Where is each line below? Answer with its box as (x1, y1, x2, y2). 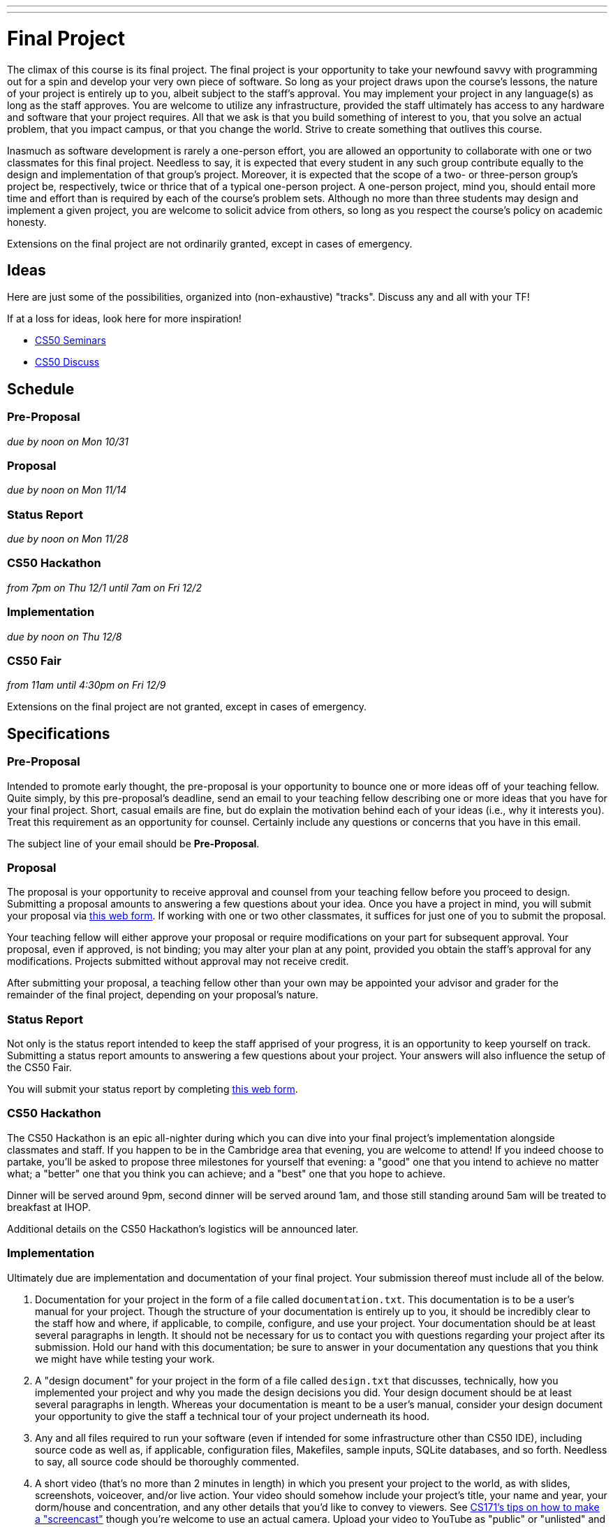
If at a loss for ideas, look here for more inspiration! (7, 313, 242, 325)
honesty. (7, 215, 47, 228)
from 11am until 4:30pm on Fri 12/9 (7, 679, 166, 691)
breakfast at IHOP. (7, 1200, 91, 1213)
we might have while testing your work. (35, 1352, 215, 1365)
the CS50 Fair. (7, 1061, 72, 1074)
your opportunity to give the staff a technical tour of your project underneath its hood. (35, 1410, 430, 1422)
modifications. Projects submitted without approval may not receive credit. (7, 955, 349, 968)
